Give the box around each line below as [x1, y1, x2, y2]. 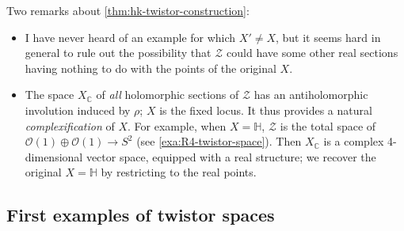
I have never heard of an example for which [25, 28, 236, 45]
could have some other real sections [227, 44, 398, 61]
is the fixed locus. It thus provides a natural [159, 101, 372, 118]
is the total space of [280, 117, 376, 134]
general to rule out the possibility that [25, 44, 212, 61]
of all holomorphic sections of [96, 86, 239, 103]
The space [25, 86, 74, 103]
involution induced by [25, 101, 131, 118]
